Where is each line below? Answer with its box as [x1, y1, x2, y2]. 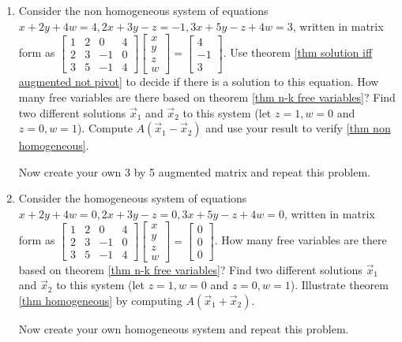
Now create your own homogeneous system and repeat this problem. [18, 320, 349, 336]
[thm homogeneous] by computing [18, 292, 182, 308]
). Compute [77, 120, 133, 136]
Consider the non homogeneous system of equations [18, 2, 269, 18]
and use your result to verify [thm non [205, 120, 391, 136]
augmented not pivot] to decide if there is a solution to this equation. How [18, 73, 379, 90]
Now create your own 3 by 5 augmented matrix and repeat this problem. [18, 163, 370, 180]
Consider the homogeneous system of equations [18, 190, 247, 206]
